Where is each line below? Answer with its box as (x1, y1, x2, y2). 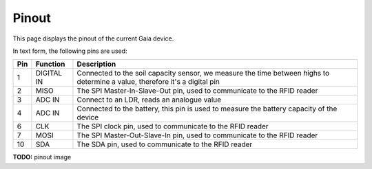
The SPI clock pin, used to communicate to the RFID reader (76, 122, 269, 131)
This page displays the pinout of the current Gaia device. (12, 34, 174, 43)
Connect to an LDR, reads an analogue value (76, 95, 222, 104)
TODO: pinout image (12, 153, 72, 161)
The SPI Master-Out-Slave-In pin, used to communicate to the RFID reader (76, 131, 318, 140)
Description (76, 59, 116, 69)
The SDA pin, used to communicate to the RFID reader (76, 139, 253, 149)
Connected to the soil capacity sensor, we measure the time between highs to (76, 69, 330, 78)
